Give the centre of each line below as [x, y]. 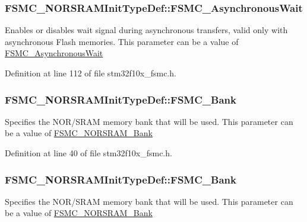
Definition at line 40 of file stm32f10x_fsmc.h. [88, 153]
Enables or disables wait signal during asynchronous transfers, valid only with [146, 30]
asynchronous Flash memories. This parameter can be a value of [122, 41]
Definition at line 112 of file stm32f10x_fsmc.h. [91, 73]
